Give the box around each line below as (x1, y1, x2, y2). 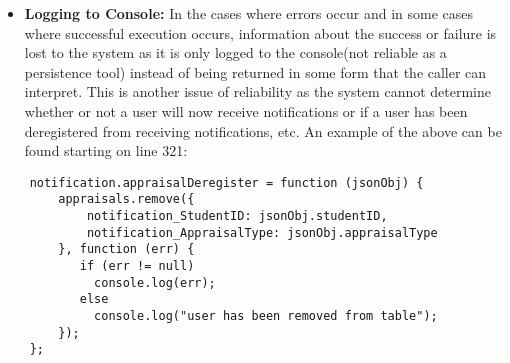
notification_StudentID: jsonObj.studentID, (86, 209, 388, 224)
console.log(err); (94, 275, 216, 290)
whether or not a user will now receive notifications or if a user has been (24, 100, 468, 121)
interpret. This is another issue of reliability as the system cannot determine (24, 81, 492, 102)
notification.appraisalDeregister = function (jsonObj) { (29, 175, 424, 190)
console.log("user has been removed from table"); (94, 309, 438, 323)
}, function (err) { (58, 242, 195, 257)
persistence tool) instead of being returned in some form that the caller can (24, 61, 487, 82)
